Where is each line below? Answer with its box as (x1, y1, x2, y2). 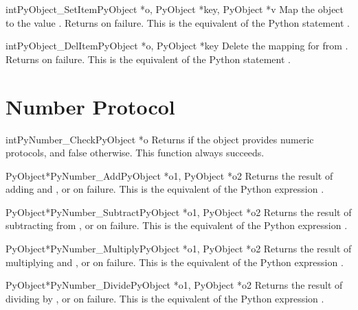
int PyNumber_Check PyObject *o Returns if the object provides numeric (5, 132, 314, 146)
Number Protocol (5, 92, 175, 120)
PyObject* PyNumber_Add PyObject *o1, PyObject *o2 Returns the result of (5, 168, 333, 182)
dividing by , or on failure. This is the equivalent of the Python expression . (5, 291, 324, 305)
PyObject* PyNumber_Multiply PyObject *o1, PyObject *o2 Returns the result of (5, 241, 352, 256)
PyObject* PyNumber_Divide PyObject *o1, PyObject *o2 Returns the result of (5, 278, 343, 292)
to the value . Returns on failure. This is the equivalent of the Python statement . (5, 15, 350, 29)
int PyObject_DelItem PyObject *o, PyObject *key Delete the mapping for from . (5, 38, 348, 53)
